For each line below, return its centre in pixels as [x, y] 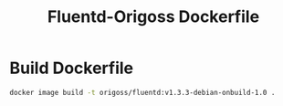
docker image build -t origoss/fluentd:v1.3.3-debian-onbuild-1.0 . [142, 92]
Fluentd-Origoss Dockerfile [153, 17]
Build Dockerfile [72, 68]
